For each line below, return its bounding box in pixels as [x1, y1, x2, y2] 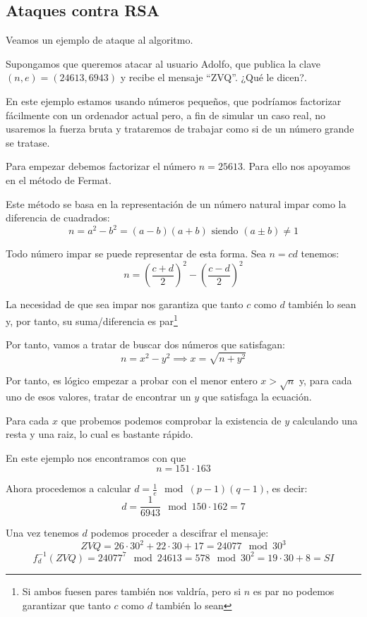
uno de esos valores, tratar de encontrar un [6, 389, 191, 404]
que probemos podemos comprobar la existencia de [61, 413, 282, 427]
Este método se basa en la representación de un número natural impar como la [6, 196, 347, 211]
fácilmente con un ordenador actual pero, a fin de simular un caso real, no [6, 107, 326, 122]
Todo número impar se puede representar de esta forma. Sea [6, 246, 266, 261]
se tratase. [6, 135, 50, 149]
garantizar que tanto [22, 597, 111, 612]
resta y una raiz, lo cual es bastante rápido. [6, 427, 193, 441]
